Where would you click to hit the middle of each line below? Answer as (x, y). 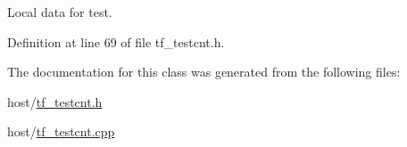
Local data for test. (60, 12)
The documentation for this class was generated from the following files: (204, 72)
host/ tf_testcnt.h (55, 101)
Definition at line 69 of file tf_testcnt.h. (116, 41)
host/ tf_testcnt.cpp (61, 131)
